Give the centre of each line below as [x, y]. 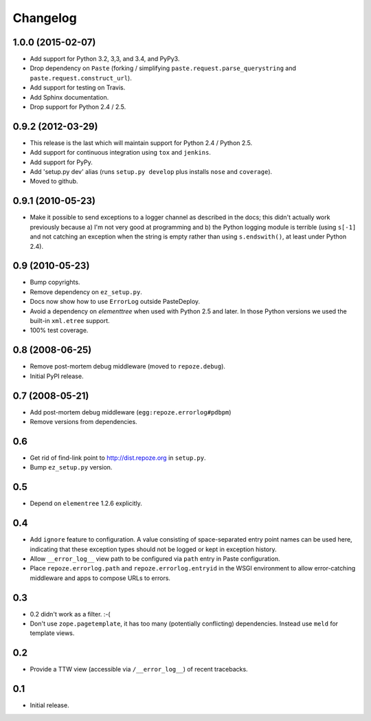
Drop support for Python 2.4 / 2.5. [78, 107]
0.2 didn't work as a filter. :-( [70, 614]
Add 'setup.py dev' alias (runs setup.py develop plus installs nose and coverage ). [151, 172]
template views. [52, 633]
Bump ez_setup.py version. [71, 467]
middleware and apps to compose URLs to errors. [100, 578]
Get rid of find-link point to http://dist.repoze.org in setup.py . [118, 458]
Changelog [45, 18]
